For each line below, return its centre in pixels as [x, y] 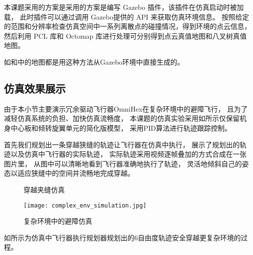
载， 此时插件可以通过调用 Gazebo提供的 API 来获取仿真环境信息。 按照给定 [126, 16]
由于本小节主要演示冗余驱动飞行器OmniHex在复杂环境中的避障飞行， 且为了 [126, 108]
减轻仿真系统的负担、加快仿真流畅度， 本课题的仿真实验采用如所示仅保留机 [125, 118]
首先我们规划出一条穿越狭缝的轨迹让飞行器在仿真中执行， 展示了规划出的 [122, 144]
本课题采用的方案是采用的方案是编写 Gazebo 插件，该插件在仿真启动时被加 [124, 7]
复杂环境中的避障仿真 [58, 221]
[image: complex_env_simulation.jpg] [85, 205]
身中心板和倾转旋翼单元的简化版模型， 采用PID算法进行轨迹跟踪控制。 [118, 127]
